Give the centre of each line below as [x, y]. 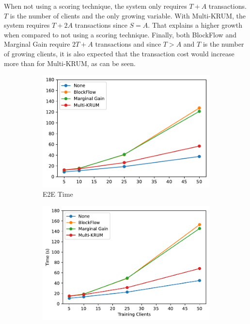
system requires [27, 25]
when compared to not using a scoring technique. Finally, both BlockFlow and [120, 34]
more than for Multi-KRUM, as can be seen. [70, 63]
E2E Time [58, 194]
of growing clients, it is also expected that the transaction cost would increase [119, 53]
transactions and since [128, 44]
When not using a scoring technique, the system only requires [95, 6]
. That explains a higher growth [195, 25]
